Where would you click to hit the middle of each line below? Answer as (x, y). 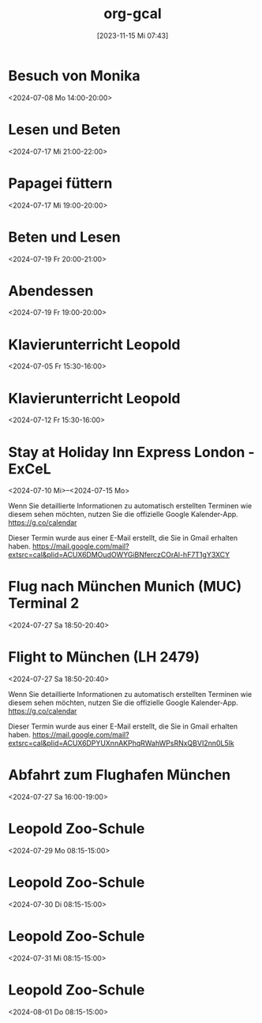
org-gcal (133, 14)
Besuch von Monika (74, 75)
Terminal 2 (44, 603)
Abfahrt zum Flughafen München (120, 775)
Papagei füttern (60, 183)
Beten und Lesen (64, 237)
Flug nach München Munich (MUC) (125, 587)
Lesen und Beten (64, 129)
